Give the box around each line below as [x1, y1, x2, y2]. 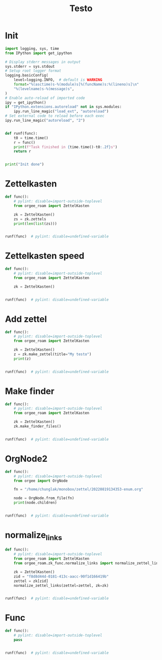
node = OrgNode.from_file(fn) [13, 496, 75, 501]
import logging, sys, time [5, 46, 59, 51]
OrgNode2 [5, 454, 48, 464]
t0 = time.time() [13, 135, 49, 141]
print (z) [13, 356, 31, 361]
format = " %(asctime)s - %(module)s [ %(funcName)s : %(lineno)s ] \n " [13, 82, 139, 87]
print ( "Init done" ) [5, 162, 44, 167]
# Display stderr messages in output [5, 59, 81, 64]
